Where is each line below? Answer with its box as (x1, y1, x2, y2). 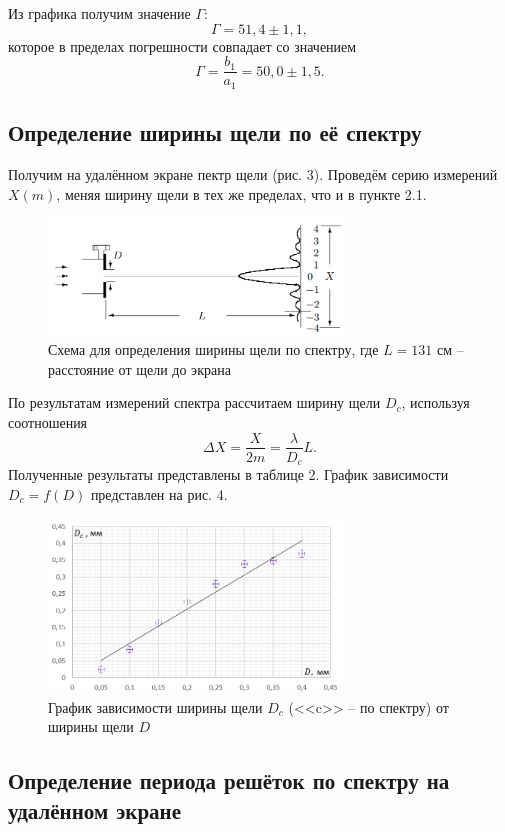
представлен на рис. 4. (90, 483, 228, 504)
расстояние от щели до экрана (48, 358, 231, 379)
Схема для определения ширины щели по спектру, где (48, 339, 379, 360)
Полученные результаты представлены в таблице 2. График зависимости (8, 464, 449, 485)
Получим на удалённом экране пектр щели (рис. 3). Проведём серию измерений (8, 163, 498, 184)
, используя (401, 392, 470, 413)
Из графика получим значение (8, 3, 191, 23)
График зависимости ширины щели (48, 696, 263, 717)
